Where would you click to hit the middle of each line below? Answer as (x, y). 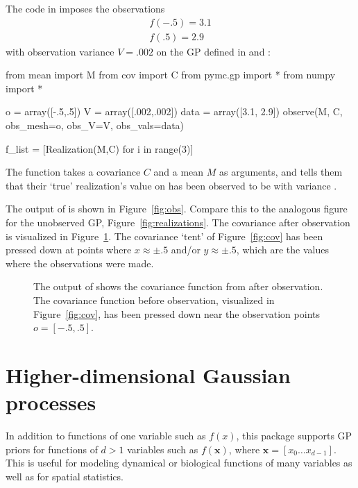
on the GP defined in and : (213, 51)
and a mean (179, 172)
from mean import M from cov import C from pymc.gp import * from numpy (171, 75)
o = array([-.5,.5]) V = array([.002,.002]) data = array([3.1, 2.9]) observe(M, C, (174, 111)
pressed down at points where (69, 250)
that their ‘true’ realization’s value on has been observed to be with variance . (171, 185)
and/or (186, 250)
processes (51, 402)
